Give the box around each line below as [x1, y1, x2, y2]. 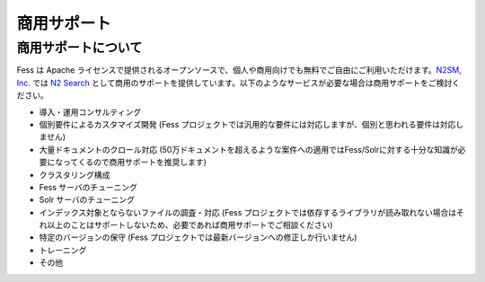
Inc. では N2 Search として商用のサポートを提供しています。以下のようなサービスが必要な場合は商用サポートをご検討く [16, 77, 461, 88]
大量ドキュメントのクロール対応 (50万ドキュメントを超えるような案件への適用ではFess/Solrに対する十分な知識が [39, 144, 458, 154]
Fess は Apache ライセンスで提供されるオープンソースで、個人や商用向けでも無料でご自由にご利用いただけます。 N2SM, [16, 65, 462, 75]
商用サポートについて [16, 40, 143, 56]
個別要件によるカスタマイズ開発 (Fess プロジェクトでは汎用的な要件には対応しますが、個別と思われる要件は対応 [39, 119, 456, 129]
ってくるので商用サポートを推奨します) [62, 157, 207, 168]
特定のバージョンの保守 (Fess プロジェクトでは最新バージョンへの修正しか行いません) [39, 232, 357, 242]
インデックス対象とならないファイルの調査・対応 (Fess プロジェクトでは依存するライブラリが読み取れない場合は [39, 207, 457, 217]
